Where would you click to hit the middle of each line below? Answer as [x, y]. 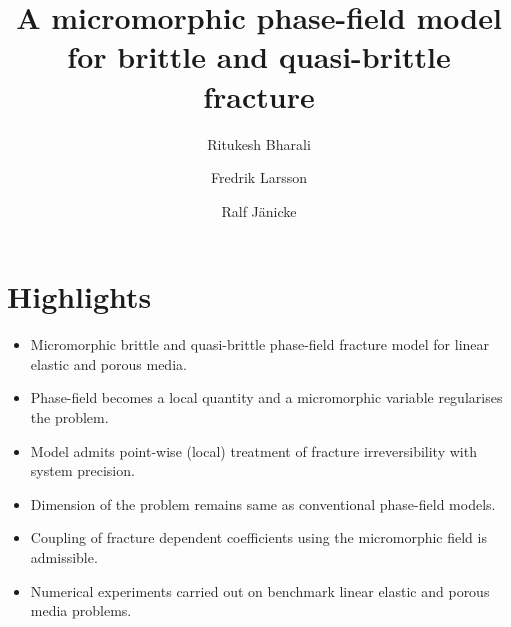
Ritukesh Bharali [259, 143]
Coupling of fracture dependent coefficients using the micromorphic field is [258, 537]
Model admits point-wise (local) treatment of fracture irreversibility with [253, 450]
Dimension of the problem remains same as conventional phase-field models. [263, 503]
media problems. [81, 610]
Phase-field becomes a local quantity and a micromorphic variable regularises [266, 397]
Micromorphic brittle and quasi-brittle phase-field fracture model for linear [260, 344]
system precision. [82, 470]
